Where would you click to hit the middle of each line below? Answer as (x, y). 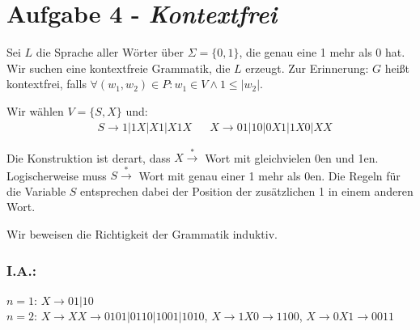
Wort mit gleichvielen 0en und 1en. (292, 157)
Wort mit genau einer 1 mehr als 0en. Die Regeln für (269, 175)
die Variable (36, 190)
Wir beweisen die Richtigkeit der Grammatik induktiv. (142, 234)
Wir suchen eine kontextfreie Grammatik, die (119, 68)
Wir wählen (35, 110)
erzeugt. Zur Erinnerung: (307, 68)
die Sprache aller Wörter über (110, 52)
